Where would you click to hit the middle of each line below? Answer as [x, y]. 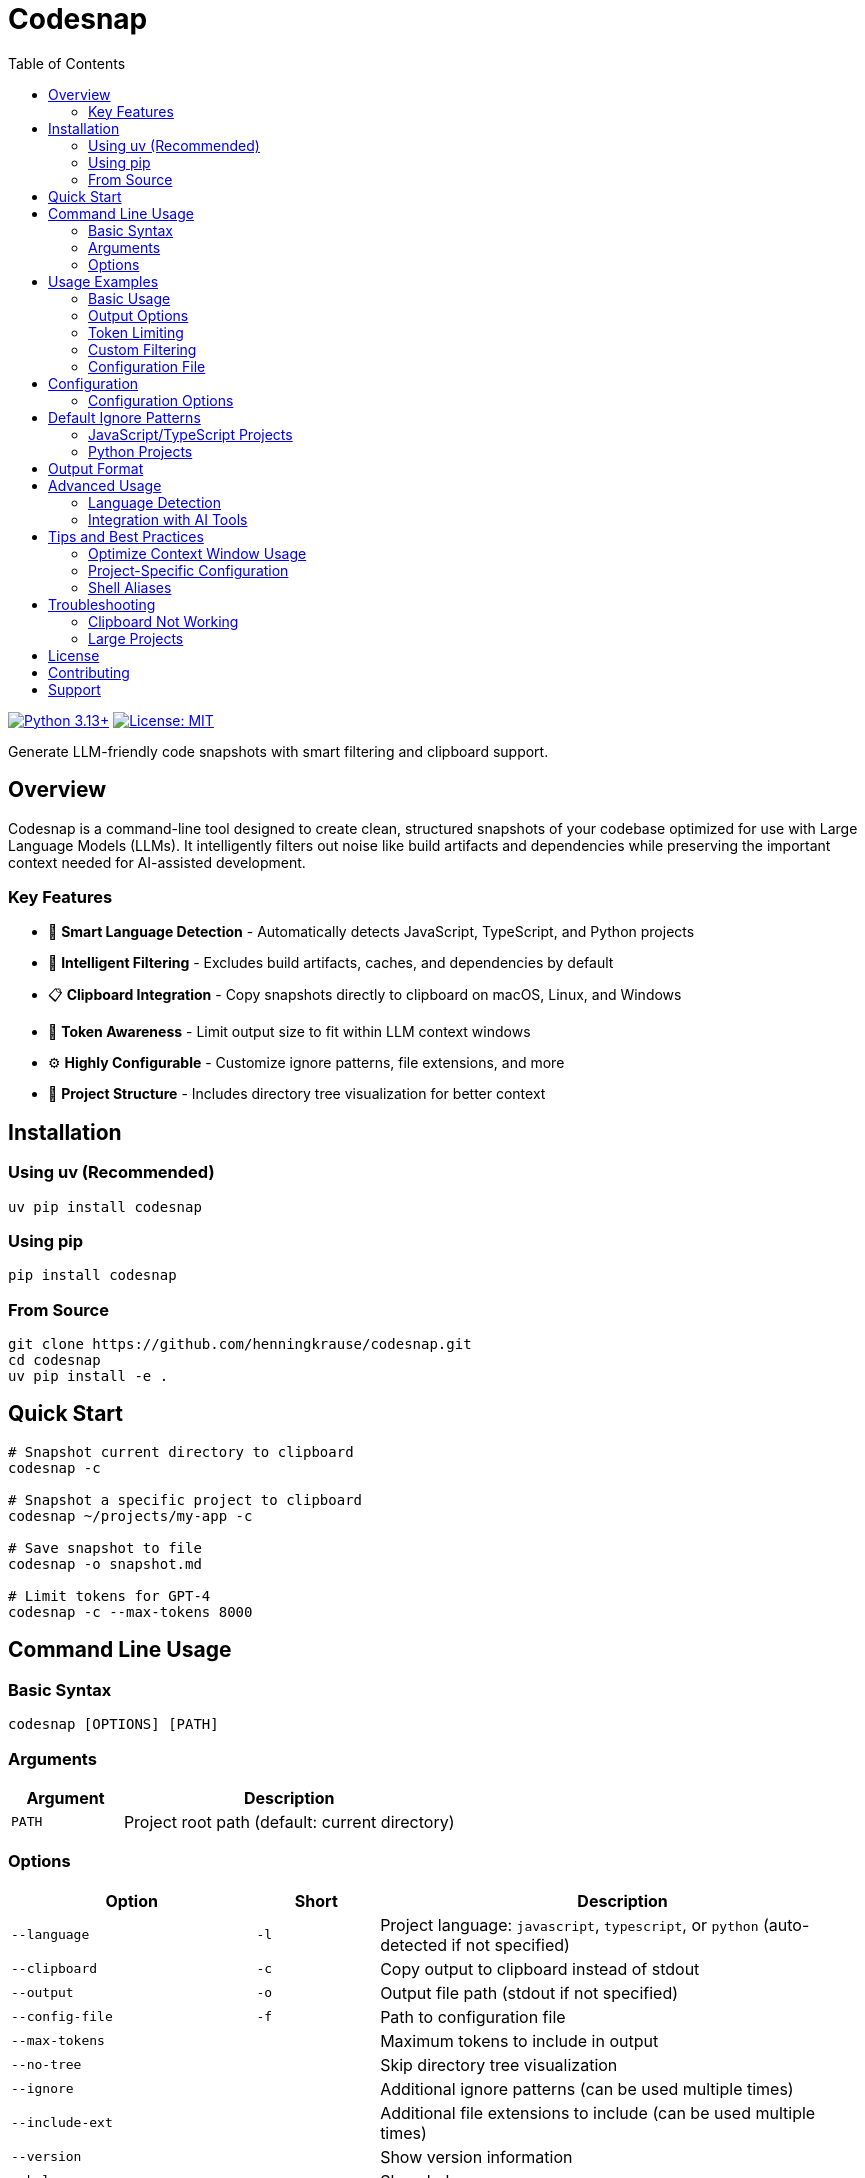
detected [413, 1944]
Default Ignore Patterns [124, 417]
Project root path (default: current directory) [289, 1821]
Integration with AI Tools [168, 519]
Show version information [476, 2156]
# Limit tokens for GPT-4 [109, 1595]
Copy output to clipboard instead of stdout [540, 1968]
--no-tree [46, 2065]
